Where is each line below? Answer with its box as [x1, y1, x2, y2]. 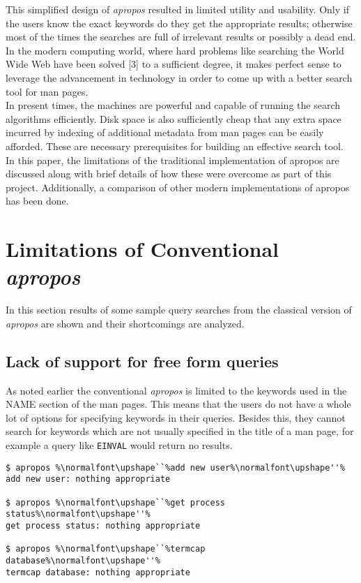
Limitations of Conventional [6, 235, 279, 263]
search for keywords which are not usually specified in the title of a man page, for [6, 424, 354, 438]
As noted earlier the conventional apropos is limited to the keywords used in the [6, 383, 347, 397]
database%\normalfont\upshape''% [6, 555, 160, 566]
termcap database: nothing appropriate [6, 567, 190, 577]
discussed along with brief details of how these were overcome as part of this [6, 166, 332, 181]
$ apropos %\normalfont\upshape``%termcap [6, 544, 206, 554]
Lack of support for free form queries [6, 350, 279, 371]
